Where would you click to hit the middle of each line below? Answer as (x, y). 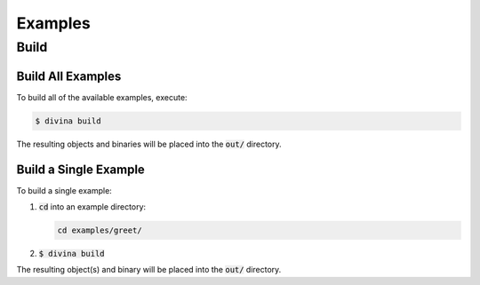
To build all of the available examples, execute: (102, 97)
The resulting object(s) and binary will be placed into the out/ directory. (149, 270)
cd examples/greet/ (100, 230)
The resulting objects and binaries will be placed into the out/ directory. (149, 144)
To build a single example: (64, 190)
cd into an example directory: (92, 206)
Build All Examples (69, 76)
